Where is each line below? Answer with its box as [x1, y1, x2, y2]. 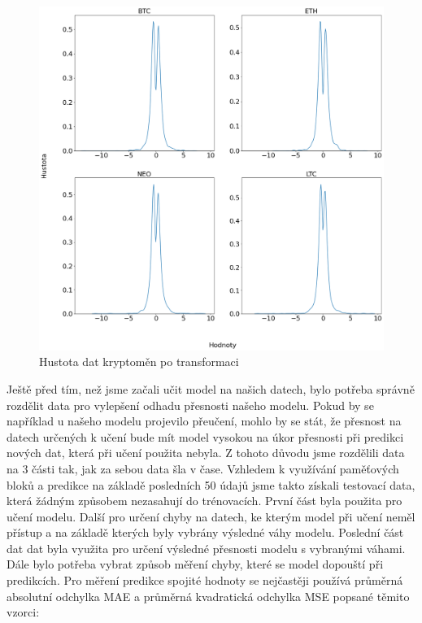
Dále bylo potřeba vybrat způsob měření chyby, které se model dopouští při [7, 555, 384, 573]
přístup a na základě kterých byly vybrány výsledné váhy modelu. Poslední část [7, 524, 404, 541]
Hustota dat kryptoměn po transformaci [39, 353, 239, 370]
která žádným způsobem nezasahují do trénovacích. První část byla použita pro [7, 492, 402, 509]
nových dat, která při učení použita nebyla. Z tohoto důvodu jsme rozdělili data [7, 444, 405, 461]
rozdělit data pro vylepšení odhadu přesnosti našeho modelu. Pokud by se [7, 396, 374, 413]
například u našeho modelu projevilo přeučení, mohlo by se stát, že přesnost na [7, 412, 402, 429]
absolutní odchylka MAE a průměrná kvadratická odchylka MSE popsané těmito [7, 587, 410, 604]
